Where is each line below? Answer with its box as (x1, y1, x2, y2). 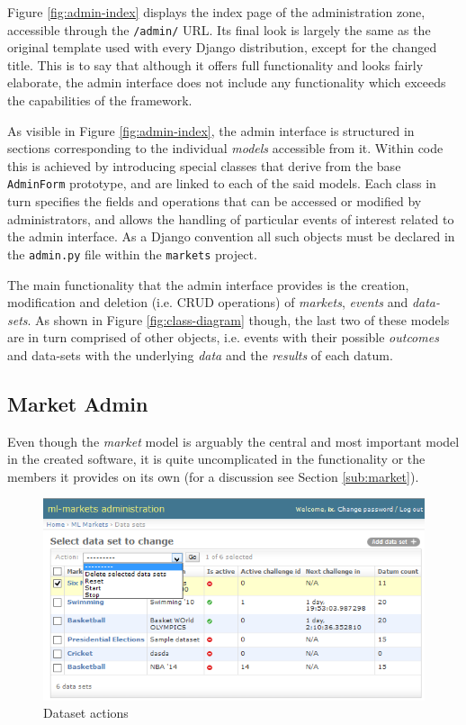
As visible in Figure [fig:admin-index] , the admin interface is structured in (7, 121, 415, 140)
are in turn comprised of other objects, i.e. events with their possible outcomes (7, 328, 439, 347)
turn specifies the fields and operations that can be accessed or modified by (7, 192, 422, 211)
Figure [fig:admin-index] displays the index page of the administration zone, (7, 3, 426, 21)
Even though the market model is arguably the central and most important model (7, 431, 460, 450)
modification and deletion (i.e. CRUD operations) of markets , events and (7, 293, 408, 312)
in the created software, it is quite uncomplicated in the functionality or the (7, 449, 426, 468)
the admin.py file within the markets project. (7, 244, 257, 263)
